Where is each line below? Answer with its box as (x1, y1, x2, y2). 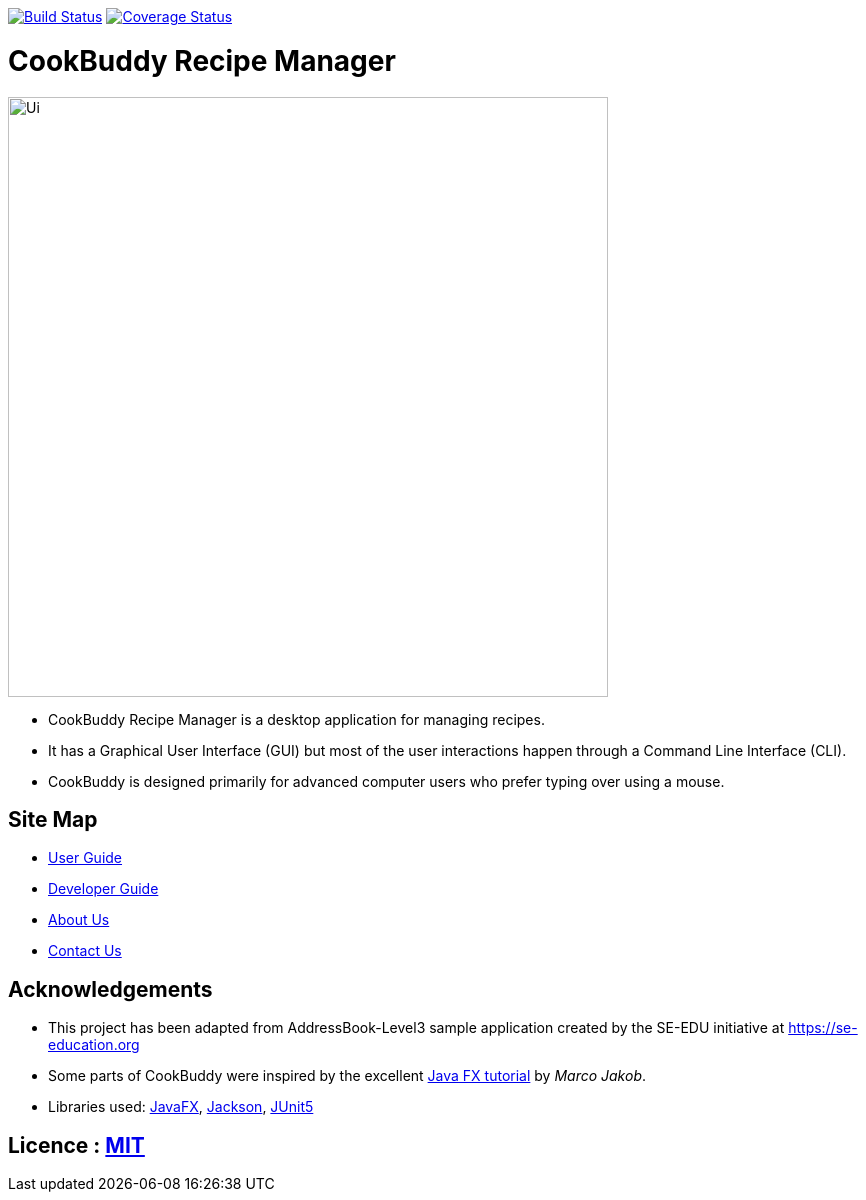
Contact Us (48, 942, 122, 960)
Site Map (8, 806, 98, 832)
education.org (48, 1036, 140, 1054)
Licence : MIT (8, 1132, 145, 1158)
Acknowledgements (8, 976, 213, 1002)
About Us (48, 911, 110, 929)
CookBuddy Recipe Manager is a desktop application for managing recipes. (48, 710, 545, 728)
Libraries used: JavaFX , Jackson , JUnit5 (48, 1098, 314, 1116)
